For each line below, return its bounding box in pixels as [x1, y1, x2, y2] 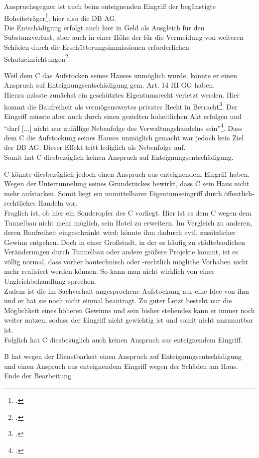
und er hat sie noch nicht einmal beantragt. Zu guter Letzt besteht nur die [4, 295, 232, 306]
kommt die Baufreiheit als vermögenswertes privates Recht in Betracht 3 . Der [4, 100, 238, 112]
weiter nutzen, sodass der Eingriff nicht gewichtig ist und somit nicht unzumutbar [4, 315, 254, 325]
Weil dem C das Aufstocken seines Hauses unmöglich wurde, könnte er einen [4, 70, 237, 80]
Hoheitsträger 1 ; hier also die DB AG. [4, 11, 117, 23]
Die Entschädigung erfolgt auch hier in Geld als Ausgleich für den [4, 22, 205, 32]
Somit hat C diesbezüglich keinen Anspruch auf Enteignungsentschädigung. [4, 151, 234, 162]
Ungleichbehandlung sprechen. [4, 276, 96, 286]
